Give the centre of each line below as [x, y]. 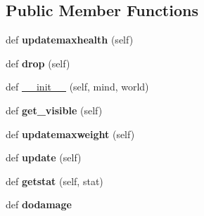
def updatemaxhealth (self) [70, 40]
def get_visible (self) [54, 110]
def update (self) [44, 157]
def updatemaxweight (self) [70, 134]
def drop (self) [38, 63]
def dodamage [39, 204]
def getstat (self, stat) [55, 181]
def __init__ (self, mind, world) [77, 87]
